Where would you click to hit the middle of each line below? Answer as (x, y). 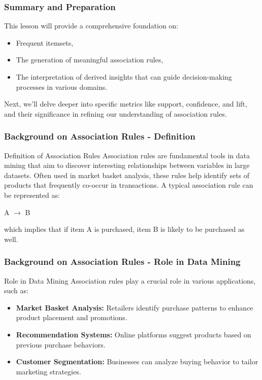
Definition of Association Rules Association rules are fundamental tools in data (127, 155)
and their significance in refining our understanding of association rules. (116, 113)
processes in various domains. (62, 87)
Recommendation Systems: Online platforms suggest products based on (134, 334)
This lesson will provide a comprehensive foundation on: (91, 26)
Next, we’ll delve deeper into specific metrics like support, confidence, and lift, (126, 104)
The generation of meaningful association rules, (90, 60)
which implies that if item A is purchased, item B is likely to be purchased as (124, 229)
